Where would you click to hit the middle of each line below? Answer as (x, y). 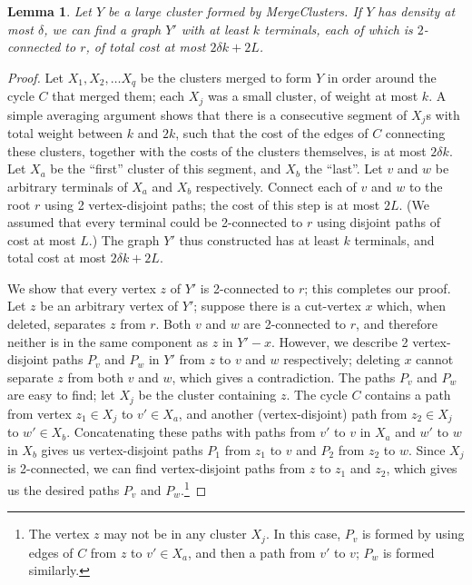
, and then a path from (252, 552)
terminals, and (394, 239)
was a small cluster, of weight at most (313, 96)
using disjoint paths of (378, 222)
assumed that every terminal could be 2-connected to (155, 222)
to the (426, 186)
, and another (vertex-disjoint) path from (293, 413)
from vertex (39, 413)
